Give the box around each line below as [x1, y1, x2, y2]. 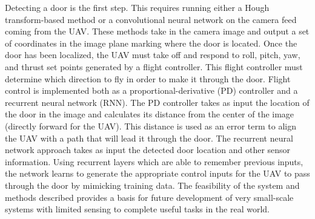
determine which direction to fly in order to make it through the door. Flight [5, 72, 291, 85]
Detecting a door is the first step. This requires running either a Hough [5, 1, 270, 13]
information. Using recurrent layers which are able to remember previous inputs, [5, 155, 303, 168]
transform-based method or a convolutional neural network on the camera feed [5, 13, 297, 25]
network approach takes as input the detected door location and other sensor [5, 143, 291, 156]
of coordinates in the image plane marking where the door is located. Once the [5, 36, 297, 49]
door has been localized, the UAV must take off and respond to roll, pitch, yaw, [5, 48, 300, 61]
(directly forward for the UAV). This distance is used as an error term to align [5, 119, 296, 132]
